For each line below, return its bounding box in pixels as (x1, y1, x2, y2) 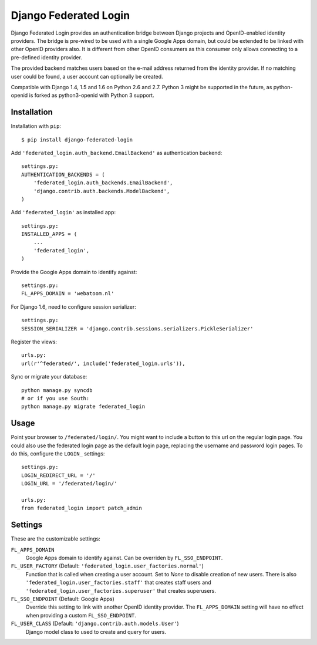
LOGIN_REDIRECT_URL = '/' (21, 472, 96, 478)
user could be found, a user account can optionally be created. (11, 73, 164, 80)
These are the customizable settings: (11, 535, 101, 542)
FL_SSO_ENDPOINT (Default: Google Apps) (11, 596, 114, 603)
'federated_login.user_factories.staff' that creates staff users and (25, 579, 211, 586)
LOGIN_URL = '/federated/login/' (21, 480, 117, 487)
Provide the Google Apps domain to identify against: (11, 268, 137, 275)
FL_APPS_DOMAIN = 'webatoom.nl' (21, 291, 114, 297)
